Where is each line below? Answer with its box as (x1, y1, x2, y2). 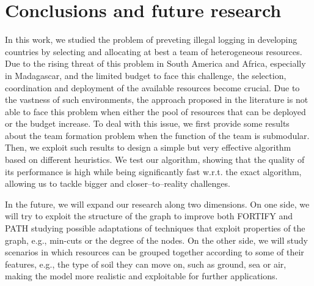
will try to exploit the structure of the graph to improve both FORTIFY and (5, 209, 293, 222)
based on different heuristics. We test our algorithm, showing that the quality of (5, 153, 305, 166)
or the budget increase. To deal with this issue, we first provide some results (5, 117, 290, 130)
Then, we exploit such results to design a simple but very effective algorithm (5, 141, 291, 154)
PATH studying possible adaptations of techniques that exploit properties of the (5, 222, 305, 235)
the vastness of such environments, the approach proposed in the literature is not (5, 93, 309, 106)
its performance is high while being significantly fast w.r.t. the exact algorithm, (5, 165, 302, 178)
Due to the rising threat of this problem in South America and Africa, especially (5, 57, 306, 70)
